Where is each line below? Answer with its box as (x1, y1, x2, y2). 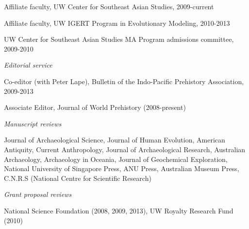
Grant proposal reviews (4, 189, 72, 199)
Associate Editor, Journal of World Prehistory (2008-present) (4, 102, 186, 112)
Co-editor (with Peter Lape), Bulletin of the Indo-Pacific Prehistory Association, (4, 76, 244, 86)
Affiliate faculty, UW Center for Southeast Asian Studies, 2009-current (4, 1, 214, 11)
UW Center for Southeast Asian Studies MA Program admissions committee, (4, 34, 234, 44)
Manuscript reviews (4, 118, 62, 128)
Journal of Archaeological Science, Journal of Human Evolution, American (4, 135, 225, 145)
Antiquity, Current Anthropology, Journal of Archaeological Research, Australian (4, 144, 246, 154)
